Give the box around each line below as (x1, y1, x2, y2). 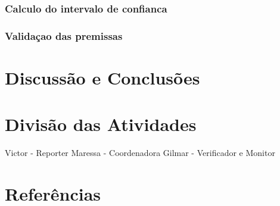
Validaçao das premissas (5, 28, 123, 43)
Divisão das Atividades (5, 112, 197, 136)
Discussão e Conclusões (5, 65, 200, 89)
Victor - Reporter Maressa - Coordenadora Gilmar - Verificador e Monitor (5, 146, 275, 159)
